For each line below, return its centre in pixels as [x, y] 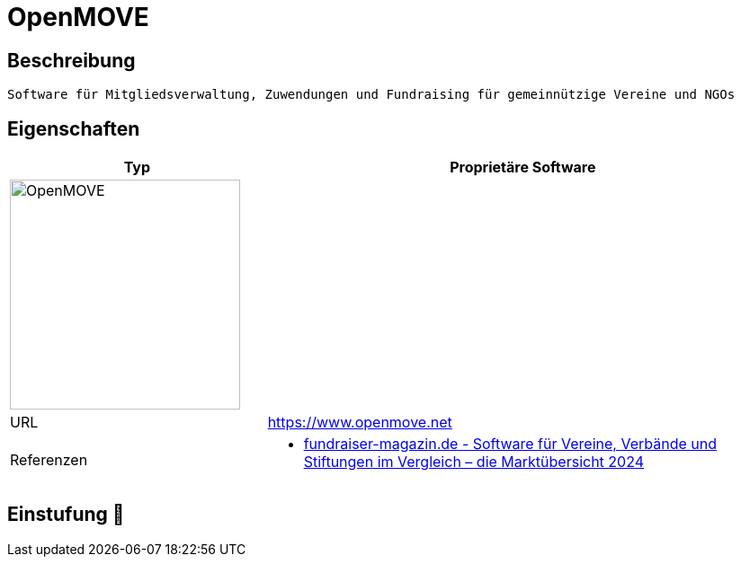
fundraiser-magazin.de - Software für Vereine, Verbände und [510, 444]
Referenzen [49, 460]
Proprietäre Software [523, 167]
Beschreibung [71, 60]
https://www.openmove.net [360, 423]
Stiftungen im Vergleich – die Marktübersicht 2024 [474, 462]
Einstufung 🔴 [66, 515]
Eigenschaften [74, 128]
